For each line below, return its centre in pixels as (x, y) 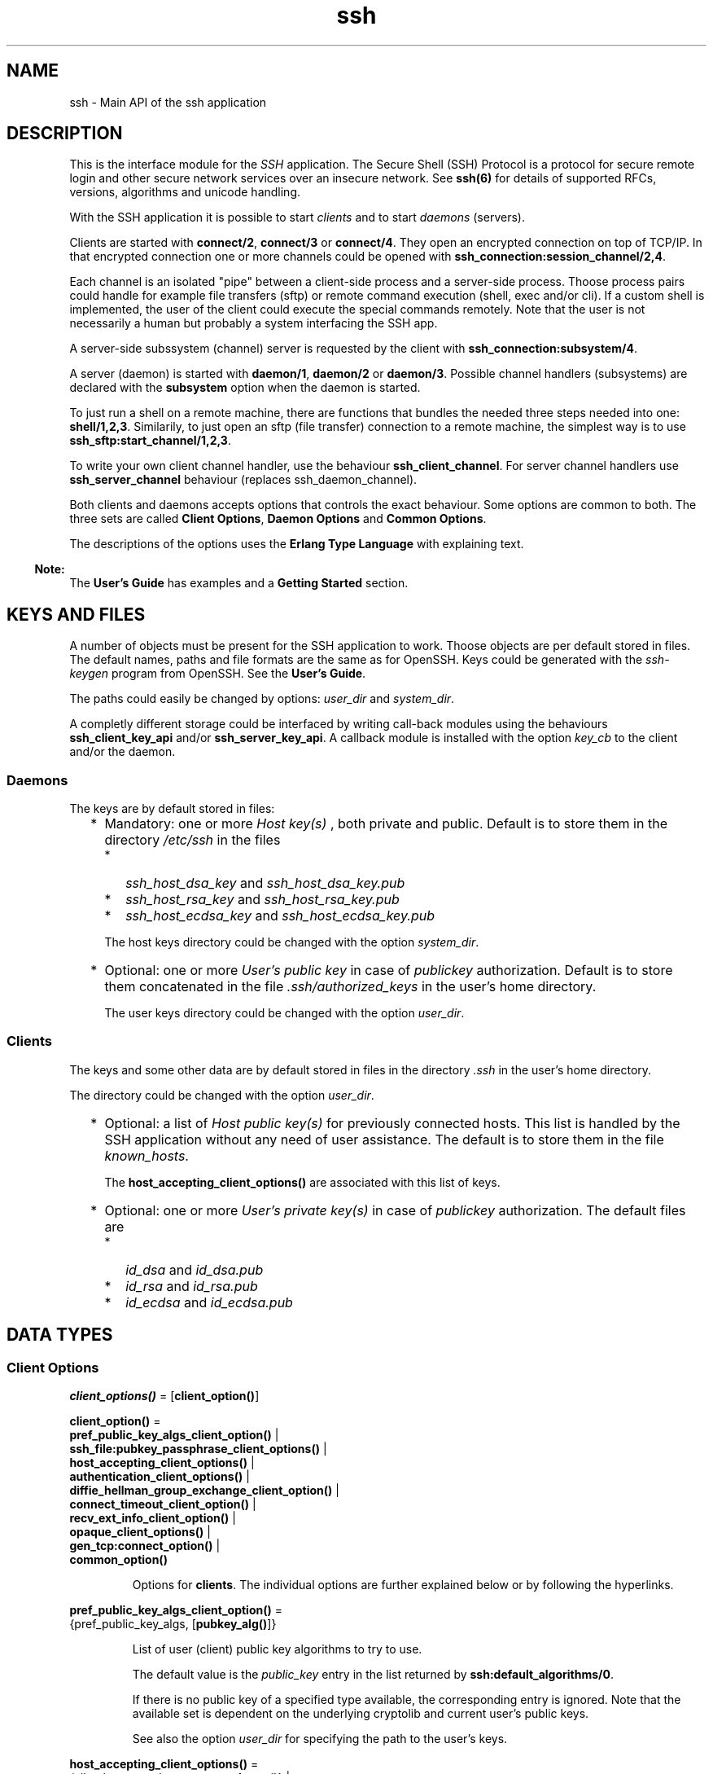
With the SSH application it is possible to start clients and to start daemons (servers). (297, 217)
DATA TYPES (60, 1335)
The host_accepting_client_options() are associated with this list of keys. (302, 1182)
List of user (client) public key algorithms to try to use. (277, 1649)
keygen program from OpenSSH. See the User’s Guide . (218, 674)
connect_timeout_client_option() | (163, 1504)
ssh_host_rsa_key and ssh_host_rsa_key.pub (262, 900)
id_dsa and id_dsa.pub (195, 1269)
